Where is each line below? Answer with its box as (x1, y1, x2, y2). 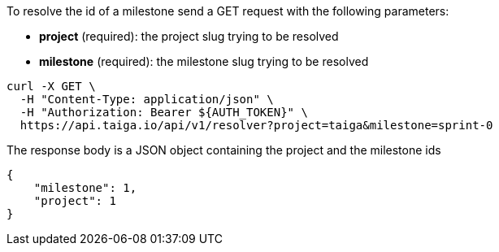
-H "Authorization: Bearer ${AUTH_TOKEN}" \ (20, 106, 308, 119)
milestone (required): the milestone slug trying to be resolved (39, 54, 369, 68)
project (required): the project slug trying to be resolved (39, 29, 339, 43)
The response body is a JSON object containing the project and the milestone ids (7, 143, 441, 157)
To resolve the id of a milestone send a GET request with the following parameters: (7, 4, 449, 18)
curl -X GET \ (7, 80, 96, 93)
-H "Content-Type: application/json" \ (20, 93, 274, 106)
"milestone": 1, (33, 181, 137, 194)
